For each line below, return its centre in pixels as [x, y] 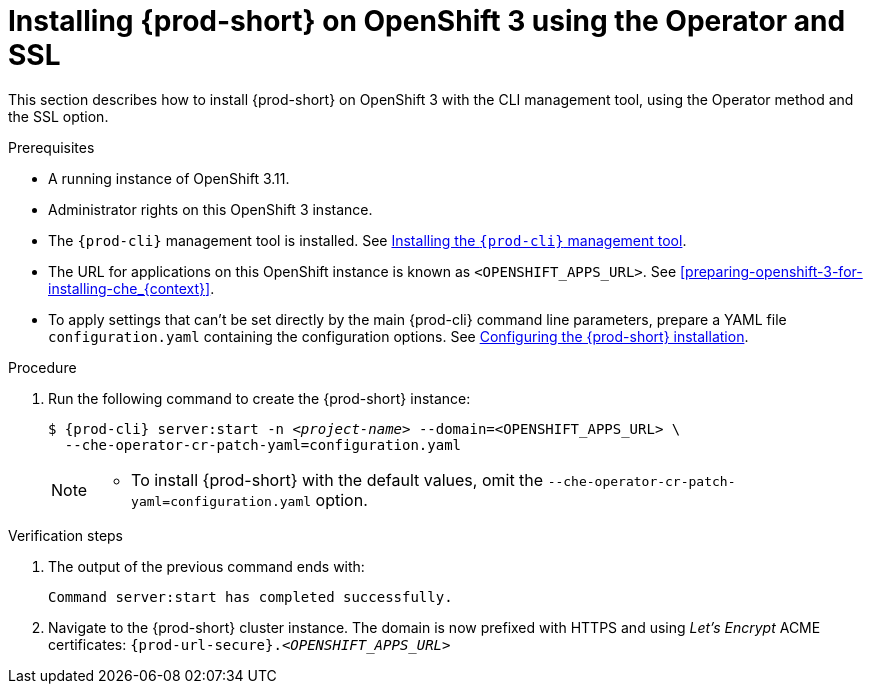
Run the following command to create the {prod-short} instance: [259, 398]
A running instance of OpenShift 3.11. [169, 178]
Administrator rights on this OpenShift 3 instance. [210, 209]
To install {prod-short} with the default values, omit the [337, 479]
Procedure [42, 367]
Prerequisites [51, 147]
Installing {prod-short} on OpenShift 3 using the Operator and [427, 21]
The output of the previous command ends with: [206, 566]
